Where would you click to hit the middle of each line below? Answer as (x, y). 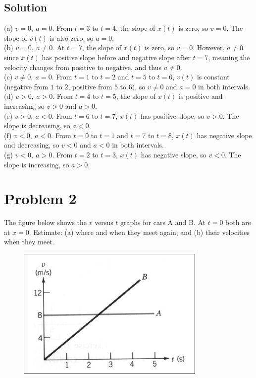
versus (104, 222)
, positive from (90, 86)
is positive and (201, 96)
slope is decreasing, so (37, 125)
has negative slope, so (174, 154)
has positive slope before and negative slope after (116, 57)
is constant (213, 77)
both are (238, 222)
